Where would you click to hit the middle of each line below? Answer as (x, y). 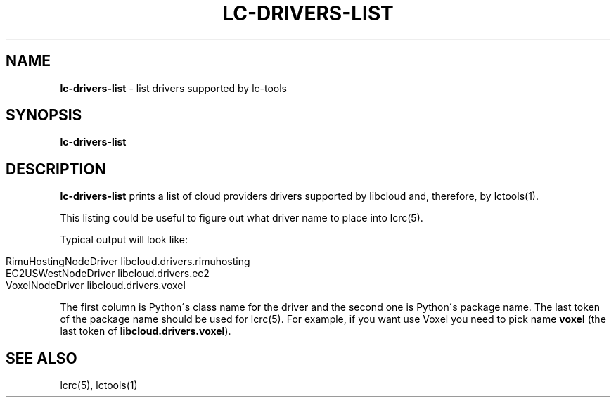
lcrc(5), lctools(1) (99, 385)
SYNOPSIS (44, 115)
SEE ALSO (41, 358)
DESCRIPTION (56, 169)
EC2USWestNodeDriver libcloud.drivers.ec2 (108, 274)
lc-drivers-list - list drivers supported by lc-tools (173, 88)
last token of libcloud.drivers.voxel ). (146, 331)
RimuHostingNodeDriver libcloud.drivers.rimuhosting (128, 262)
